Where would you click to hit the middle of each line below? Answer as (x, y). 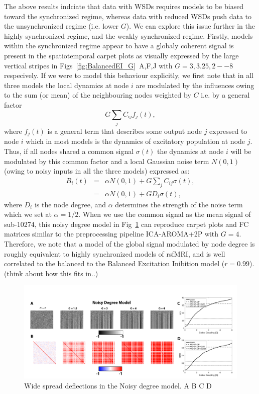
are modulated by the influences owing (195, 85)
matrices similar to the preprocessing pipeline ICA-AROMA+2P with (111, 234)
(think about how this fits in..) (51, 273)
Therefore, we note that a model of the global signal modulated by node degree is (129, 243)
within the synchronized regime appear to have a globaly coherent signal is (119, 46)
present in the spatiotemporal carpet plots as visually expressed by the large (121, 55)
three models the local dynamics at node (67, 85)
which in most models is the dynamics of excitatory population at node (136, 141)
